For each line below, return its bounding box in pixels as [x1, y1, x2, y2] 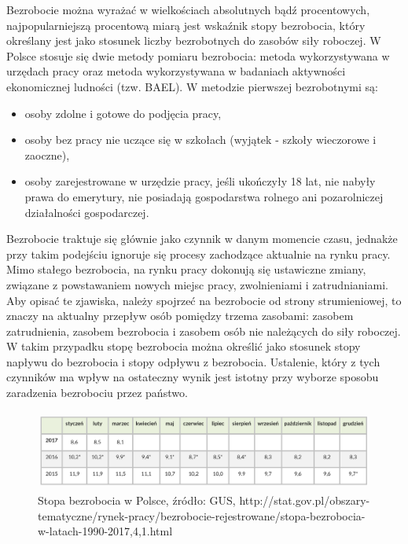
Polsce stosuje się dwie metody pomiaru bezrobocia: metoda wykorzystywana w [6, 47, 390, 64]
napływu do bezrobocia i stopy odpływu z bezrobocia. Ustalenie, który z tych [6, 353, 380, 369]
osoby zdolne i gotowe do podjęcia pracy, [24, 105, 222, 121]
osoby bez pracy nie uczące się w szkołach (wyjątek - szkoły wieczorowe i [24, 131, 377, 148]
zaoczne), [24, 146, 70, 163]
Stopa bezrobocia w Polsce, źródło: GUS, [38, 492, 236, 509]
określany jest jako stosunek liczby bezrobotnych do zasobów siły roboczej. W [6, 32, 381, 49]
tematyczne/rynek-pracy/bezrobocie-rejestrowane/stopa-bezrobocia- [38, 507, 366, 524]
